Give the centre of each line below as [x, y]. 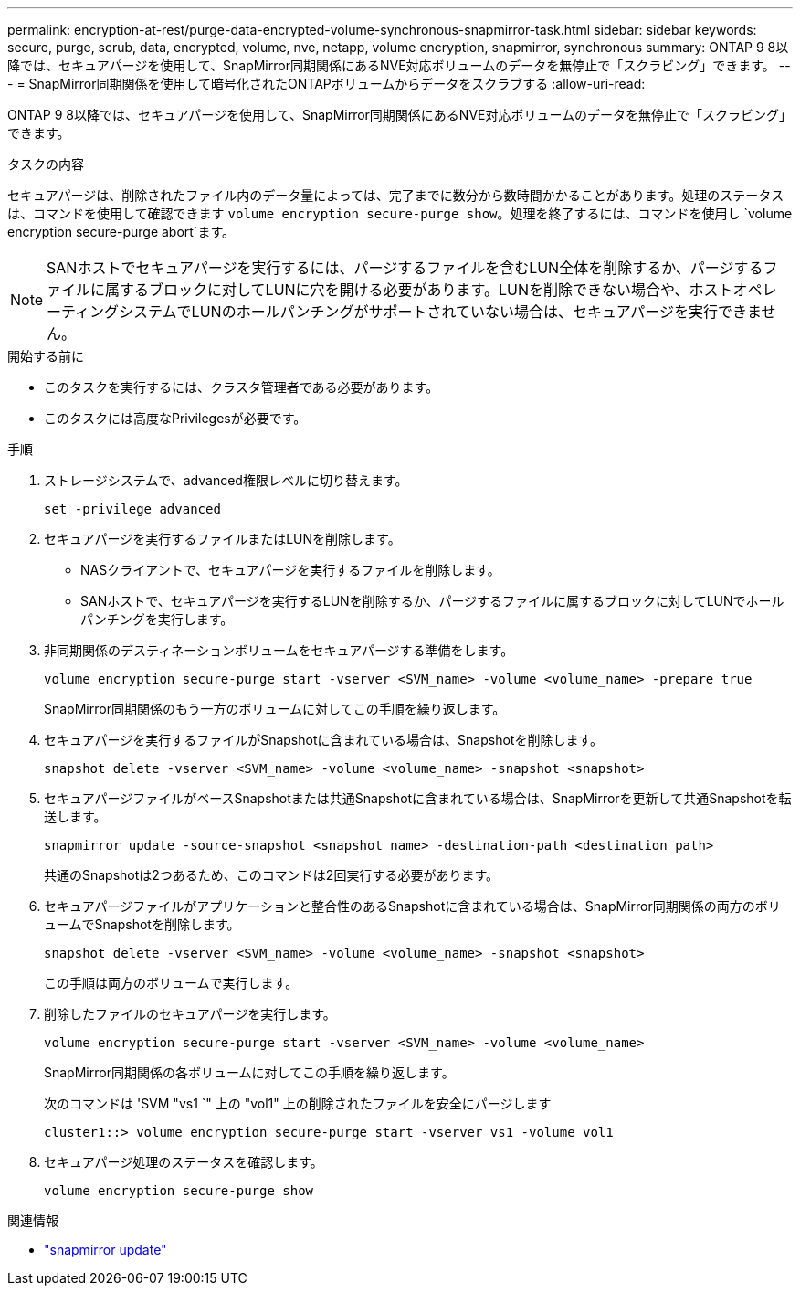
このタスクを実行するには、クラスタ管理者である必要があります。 [242, 387]
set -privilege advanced [132, 509]
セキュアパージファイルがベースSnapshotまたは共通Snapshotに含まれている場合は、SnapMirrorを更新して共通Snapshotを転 [418, 798]
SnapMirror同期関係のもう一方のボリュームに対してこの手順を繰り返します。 [275, 709]
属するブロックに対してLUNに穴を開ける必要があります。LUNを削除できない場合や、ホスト [419, 290]
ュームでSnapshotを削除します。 [142, 924]
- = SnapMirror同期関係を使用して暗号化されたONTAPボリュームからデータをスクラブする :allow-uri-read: [326, 84]
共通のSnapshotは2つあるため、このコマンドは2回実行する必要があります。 [272, 875]
